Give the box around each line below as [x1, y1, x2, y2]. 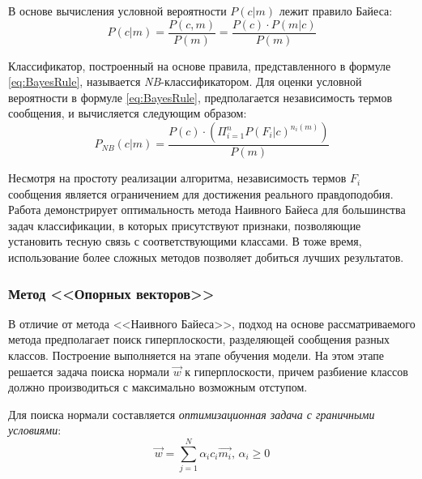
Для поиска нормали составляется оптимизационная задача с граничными [8, 405, 375, 422]
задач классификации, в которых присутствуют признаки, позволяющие [8, 216, 361, 233]
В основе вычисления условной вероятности [8, 2, 227, 19]
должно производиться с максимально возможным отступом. [8, 378, 308, 396]
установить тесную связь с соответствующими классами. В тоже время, [8, 233, 362, 250]
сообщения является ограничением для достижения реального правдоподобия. [8, 185, 394, 202]
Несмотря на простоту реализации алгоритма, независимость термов [8, 169, 347, 186]
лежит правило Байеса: [279, 2, 393, 19]
